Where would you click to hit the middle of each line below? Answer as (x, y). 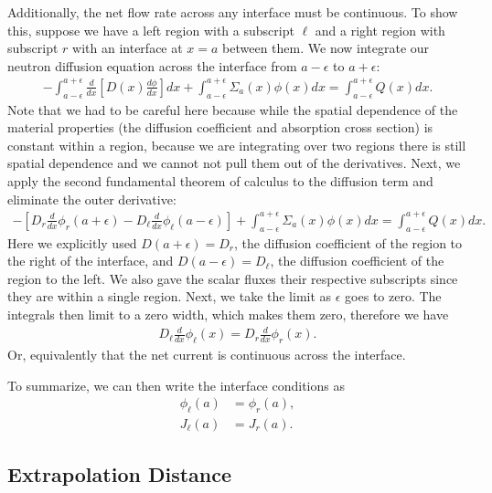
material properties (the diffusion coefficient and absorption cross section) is (220, 127)
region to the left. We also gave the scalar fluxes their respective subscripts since (233, 278)
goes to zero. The (393, 296)
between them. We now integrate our (326, 48)
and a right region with (380, 30)
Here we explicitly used (72, 242)
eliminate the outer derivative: (92, 199)
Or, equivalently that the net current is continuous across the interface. (207, 354)
